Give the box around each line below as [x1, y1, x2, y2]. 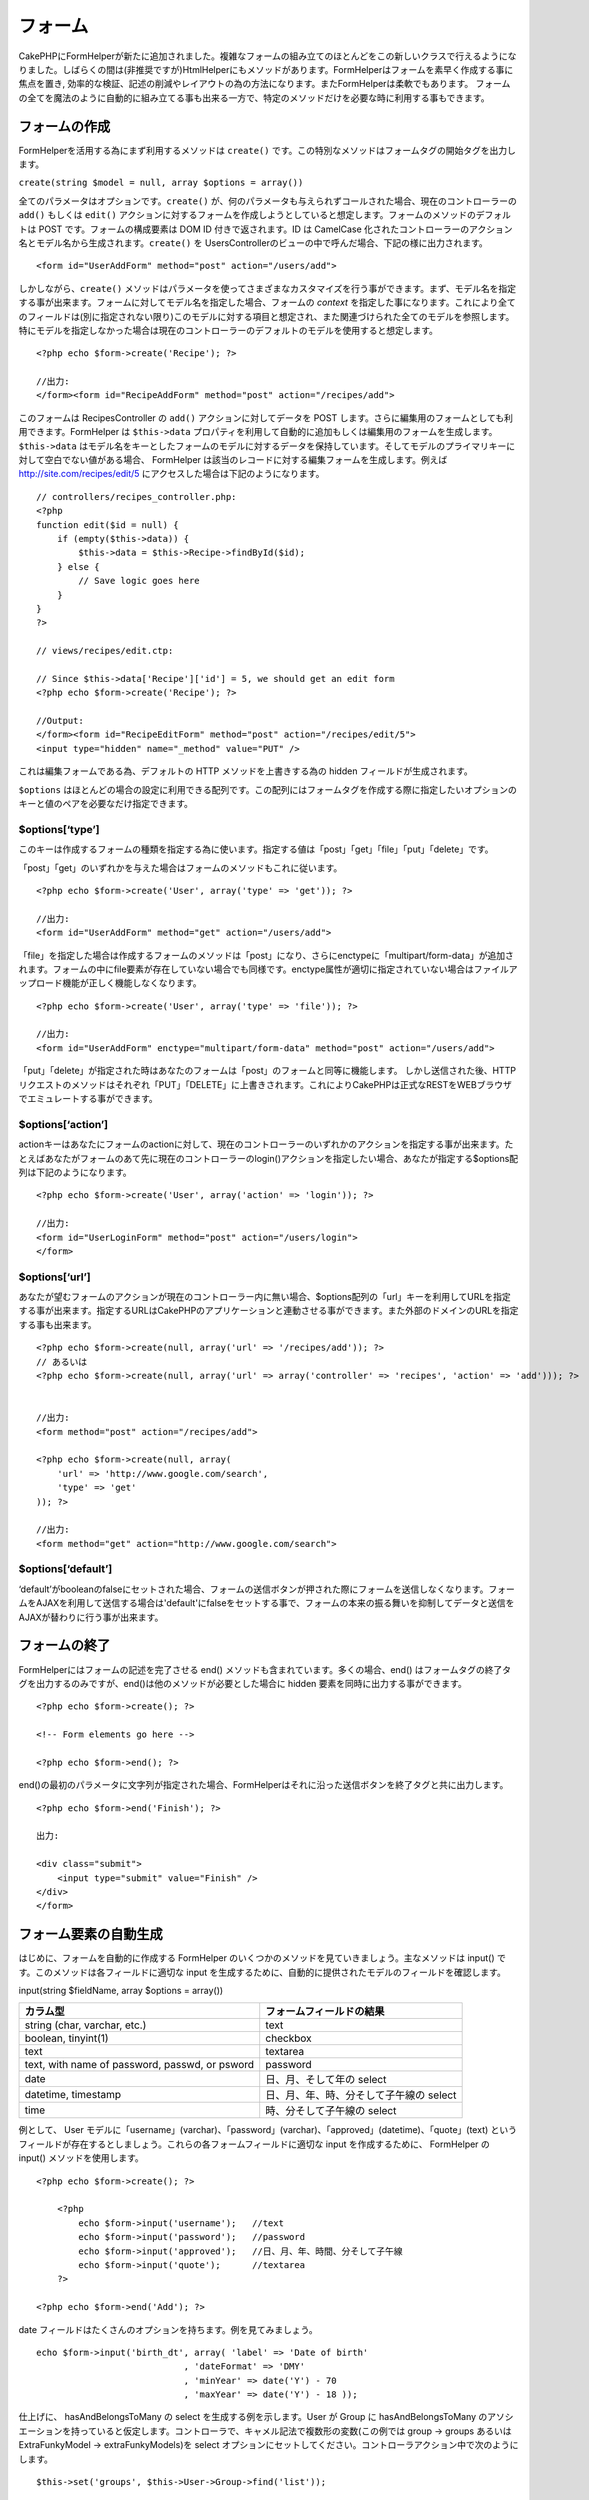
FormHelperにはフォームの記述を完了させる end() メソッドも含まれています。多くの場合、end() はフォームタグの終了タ [18, 1663, 512, 1675]
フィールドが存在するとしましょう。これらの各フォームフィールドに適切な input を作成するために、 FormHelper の [18, 2138, 490, 2150]
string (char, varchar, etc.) [24, 2018, 147, 2032]
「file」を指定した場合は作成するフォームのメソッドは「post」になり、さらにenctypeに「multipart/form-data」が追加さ [18, 949, 515, 961]
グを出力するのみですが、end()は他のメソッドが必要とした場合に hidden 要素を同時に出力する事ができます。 [18, 1677, 467, 1689]
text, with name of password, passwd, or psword [24, 2058, 255, 2072]
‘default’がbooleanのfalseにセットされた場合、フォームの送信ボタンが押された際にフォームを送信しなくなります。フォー [18, 1583, 515, 1595]
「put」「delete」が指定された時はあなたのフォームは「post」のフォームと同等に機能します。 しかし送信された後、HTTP [18, 1065, 517, 1077]
